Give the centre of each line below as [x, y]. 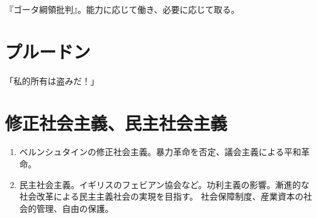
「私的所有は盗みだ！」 [52, 80]
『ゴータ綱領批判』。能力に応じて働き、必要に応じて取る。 [122, 9]
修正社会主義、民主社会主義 [116, 122]
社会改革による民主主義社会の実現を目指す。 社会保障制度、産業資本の [161, 196]
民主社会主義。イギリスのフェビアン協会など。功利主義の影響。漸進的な [164, 184]
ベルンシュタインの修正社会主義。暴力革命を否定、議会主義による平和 [160, 152]
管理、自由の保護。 [75, 208]
